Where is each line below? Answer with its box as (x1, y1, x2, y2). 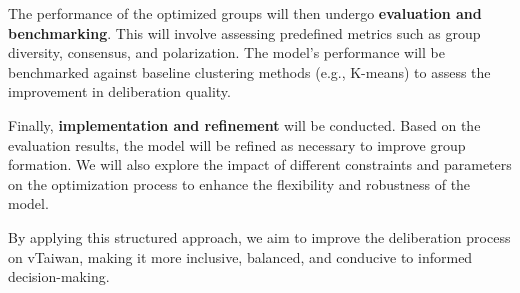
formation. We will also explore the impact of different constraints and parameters (8, 154, 512, 175)
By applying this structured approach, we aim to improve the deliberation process (8, 226, 511, 247)
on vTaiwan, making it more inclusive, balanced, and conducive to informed (8, 246, 473, 267)
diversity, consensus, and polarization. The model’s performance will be (8, 42, 445, 63)
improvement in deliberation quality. (8, 81, 231, 102)
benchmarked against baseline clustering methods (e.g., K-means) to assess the (8, 61, 491, 82)
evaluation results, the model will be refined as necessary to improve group (8, 134, 466, 155)
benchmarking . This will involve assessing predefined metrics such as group (8, 22, 481, 43)
